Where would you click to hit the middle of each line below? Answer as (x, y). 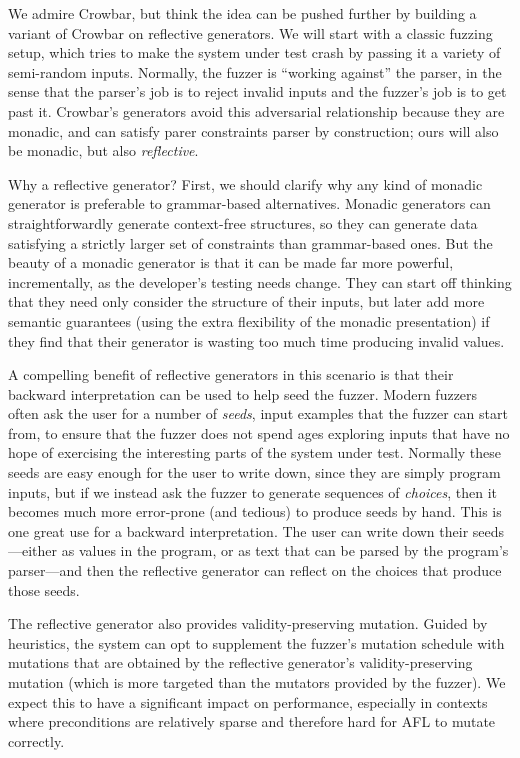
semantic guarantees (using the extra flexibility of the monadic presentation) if (249, 320)
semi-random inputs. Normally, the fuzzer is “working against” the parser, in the (255, 71)
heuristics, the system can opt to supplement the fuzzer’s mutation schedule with (256, 642)
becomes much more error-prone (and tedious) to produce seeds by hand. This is (255, 511)
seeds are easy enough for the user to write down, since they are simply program (254, 472)
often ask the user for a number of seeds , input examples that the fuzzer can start (258, 413)
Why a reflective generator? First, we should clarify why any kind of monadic (245, 183)
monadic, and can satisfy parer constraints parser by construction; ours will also (253, 130)
